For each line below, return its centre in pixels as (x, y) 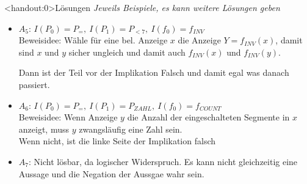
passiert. (34, 84)
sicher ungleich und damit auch (127, 52)
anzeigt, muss (44, 129)
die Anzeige (199, 40)
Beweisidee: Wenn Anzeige (68, 117)
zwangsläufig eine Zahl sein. (131, 129)
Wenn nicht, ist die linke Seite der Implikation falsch (117, 141)
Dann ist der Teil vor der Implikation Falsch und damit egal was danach (154, 72)
